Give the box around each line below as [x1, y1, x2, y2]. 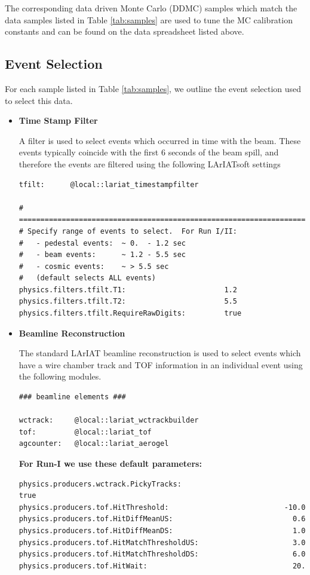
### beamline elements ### [19, 393, 126, 402]
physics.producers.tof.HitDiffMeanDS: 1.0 [19, 526, 306, 535]
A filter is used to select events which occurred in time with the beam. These [19, 134, 301, 146]
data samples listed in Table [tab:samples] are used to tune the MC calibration [5, 13, 293, 26]
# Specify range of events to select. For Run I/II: [19, 227, 237, 235]
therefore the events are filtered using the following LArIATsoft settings [19, 157, 281, 170]
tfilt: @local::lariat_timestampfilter [19, 180, 199, 189]
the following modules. [19, 370, 102, 383]
